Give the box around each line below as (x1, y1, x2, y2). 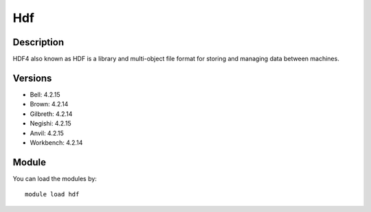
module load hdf (25, 191, 80, 198)
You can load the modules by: (12, 174, 98, 182)
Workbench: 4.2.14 (30, 138, 83, 147)
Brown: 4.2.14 (30, 100, 69, 108)
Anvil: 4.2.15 (30, 129, 65, 137)
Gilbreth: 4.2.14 (30, 110, 73, 118)
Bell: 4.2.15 (30, 90, 61, 99)
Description (12, 36, 65, 48)
